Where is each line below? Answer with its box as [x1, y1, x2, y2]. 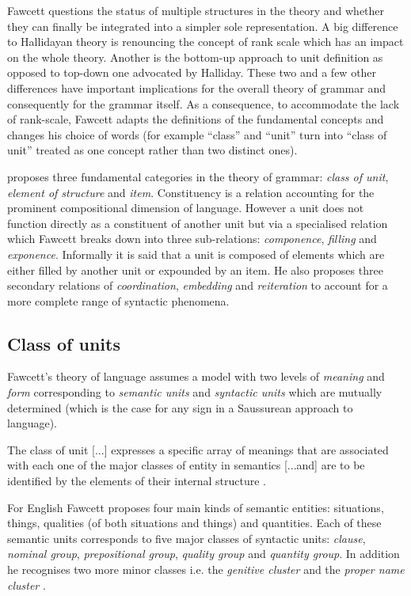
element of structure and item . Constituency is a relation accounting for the [7, 184, 375, 200]
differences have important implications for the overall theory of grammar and [7, 79, 386, 96]
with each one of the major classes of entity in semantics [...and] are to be [7, 457, 365, 473]
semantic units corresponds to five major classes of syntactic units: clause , [7, 530, 366, 546]
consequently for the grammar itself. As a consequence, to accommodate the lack [7, 95, 400, 112]
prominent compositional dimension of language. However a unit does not [7, 199, 364, 216]
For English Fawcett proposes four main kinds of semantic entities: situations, [7, 499, 384, 515]
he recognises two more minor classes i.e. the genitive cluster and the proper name [7, 561, 405, 578]
